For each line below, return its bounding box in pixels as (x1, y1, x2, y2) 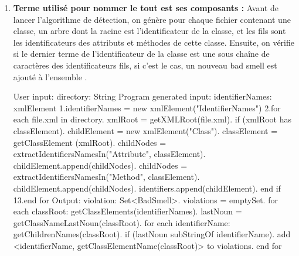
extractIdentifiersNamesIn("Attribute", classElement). (13, 148, 206, 160)
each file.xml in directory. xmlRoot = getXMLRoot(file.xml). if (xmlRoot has (13, 113, 292, 125)
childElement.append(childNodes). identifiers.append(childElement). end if (13, 182, 281, 194)
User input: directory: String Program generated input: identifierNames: (13, 90, 272, 103)
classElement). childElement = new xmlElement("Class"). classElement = (13, 124, 278, 136)
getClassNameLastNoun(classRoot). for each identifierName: (13, 216, 230, 228)
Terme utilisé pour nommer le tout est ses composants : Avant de (13, 2, 278, 13)
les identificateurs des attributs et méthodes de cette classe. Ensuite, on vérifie (13, 36, 295, 48)
